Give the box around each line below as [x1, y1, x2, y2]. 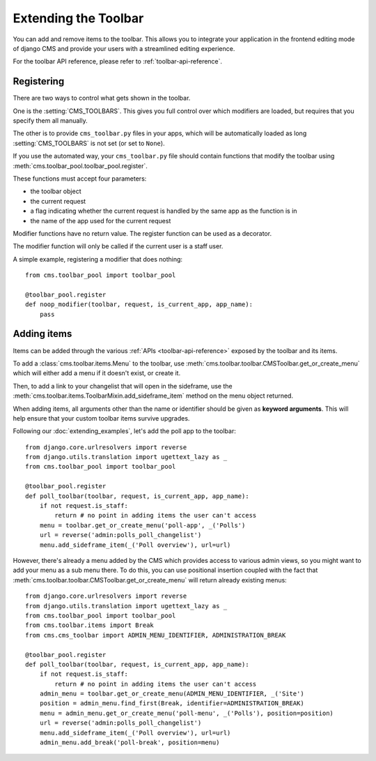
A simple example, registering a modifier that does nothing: [13, 255, 183, 263]
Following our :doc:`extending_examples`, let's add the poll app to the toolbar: [13, 427, 236, 435]
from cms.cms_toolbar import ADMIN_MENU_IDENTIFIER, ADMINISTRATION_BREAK [25, 631, 286, 639]
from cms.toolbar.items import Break [25, 621, 155, 629]
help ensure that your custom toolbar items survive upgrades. [13, 414, 190, 422]
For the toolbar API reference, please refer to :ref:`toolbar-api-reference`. [13, 57, 223, 66]
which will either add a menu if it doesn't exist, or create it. [13, 369, 181, 377]
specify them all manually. [13, 116, 88, 125]
